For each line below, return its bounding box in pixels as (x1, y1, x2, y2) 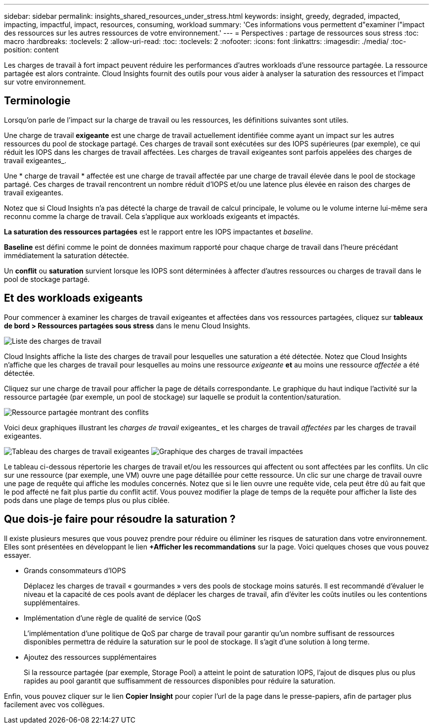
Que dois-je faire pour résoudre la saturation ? (4, 513, 236, 526)
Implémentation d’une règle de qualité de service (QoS (24, 613, 201, 622)
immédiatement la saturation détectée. (4, 251, 129, 260)
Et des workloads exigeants (4, 292, 143, 305)
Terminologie (4, 94, 71, 107)
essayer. (4, 550, 31, 559)
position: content (4, 45, 59, 54)
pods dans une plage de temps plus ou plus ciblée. (4, 496, 170, 504)
